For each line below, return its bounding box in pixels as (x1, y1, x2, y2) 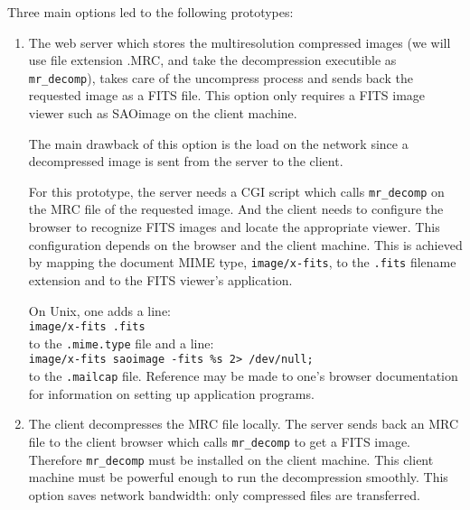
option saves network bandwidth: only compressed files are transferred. (28, 485, 420, 504)
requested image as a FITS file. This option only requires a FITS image (28, 86, 426, 105)
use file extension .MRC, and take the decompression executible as (28, 51, 397, 70)
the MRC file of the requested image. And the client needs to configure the (28, 199, 444, 218)
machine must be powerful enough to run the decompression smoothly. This (28, 468, 448, 487)
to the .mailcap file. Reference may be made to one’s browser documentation (28, 366, 458, 385)
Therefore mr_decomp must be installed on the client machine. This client (28, 450, 434, 468)
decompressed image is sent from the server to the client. (28, 152, 343, 171)
